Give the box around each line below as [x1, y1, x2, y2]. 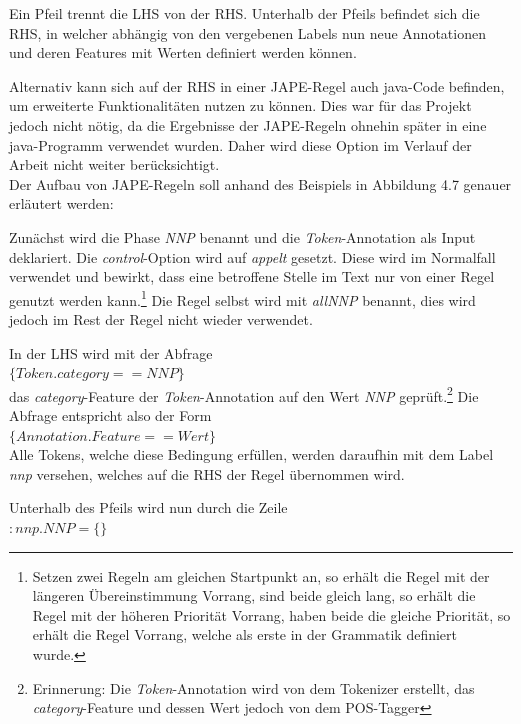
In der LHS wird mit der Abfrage [9, 342, 213, 363]
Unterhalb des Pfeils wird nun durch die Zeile [9, 497, 288, 518]
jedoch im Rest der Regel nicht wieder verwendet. [9, 308, 313, 329]
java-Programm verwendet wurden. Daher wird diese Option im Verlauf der [9, 134, 472, 155]
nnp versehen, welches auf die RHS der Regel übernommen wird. [9, 463, 405, 484]
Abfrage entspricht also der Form [9, 405, 212, 425]
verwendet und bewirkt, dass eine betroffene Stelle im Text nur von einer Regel [9, 266, 495, 287]
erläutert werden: [9, 193, 114, 214]
